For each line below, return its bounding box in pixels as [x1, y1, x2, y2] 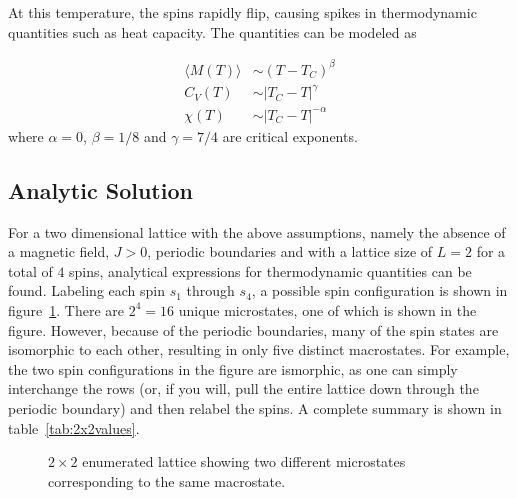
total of [8, 260, 53, 281]
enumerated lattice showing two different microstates [82, 451, 406, 472]
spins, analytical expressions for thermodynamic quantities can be [69, 260, 472, 281]
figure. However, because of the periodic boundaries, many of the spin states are [8, 319, 499, 340]
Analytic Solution [8, 174, 193, 205]
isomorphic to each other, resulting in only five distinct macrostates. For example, [8, 339, 510, 360]
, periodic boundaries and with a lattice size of [147, 241, 433, 262]
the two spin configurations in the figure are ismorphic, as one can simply [8, 358, 458, 379]
